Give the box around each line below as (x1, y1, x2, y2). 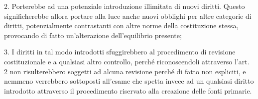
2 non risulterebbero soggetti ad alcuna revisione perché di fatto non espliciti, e (4, 66, 246, 76)
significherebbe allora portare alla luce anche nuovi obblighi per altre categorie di (4, 10, 252, 21)
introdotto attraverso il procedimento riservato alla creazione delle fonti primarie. (4, 85, 252, 96)
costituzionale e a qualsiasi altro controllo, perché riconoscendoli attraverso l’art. (4, 56, 250, 66)
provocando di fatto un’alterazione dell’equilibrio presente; (4, 30, 182, 40)
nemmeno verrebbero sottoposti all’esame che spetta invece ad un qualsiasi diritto (4, 76, 254, 86)
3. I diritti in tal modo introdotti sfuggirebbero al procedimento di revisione (4, 47, 236, 57)
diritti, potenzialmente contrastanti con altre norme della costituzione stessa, (4, 20, 239, 31)
